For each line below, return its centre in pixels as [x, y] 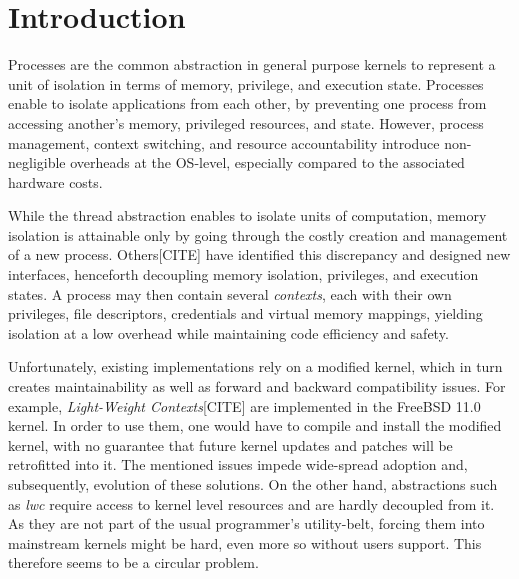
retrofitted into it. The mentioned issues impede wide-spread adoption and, [238, 464]
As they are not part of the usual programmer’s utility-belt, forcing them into [246, 523]
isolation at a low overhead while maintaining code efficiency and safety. [228, 332]
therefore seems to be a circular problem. [133, 562]
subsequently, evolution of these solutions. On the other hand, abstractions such [253, 484]
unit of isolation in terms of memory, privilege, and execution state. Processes [246, 83]
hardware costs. [55, 181]
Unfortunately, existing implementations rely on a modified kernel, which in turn [255, 366]
